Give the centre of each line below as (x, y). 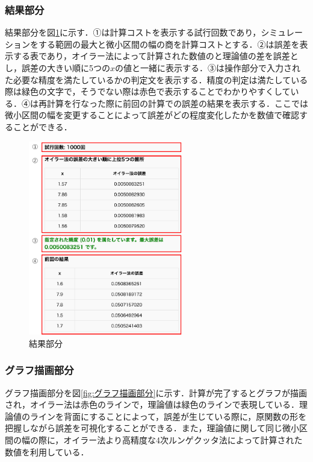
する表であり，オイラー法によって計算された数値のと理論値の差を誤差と (156, 56)
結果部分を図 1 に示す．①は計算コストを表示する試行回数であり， (133, 32)
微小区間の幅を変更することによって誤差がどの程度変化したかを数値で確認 (152, 115)
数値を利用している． (47, 451)
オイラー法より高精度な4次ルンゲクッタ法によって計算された (183, 439)
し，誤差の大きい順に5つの (57, 68)
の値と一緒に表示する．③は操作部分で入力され (208, 68)
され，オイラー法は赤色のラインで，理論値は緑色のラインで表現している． (152, 404)
